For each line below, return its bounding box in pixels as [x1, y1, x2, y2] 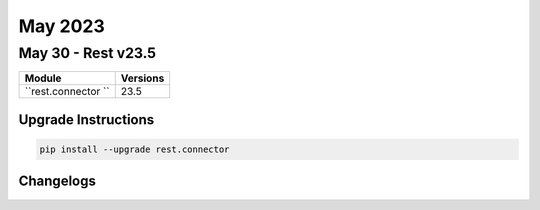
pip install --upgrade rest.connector [39, 144, 230, 155]
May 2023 [18, 15, 105, 37]
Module [24, 71, 62, 85]
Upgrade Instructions [18, 111, 155, 128]
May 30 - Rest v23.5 [18, 44, 157, 62]
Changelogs [18, 173, 97, 190]
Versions [120, 71, 165, 85]
